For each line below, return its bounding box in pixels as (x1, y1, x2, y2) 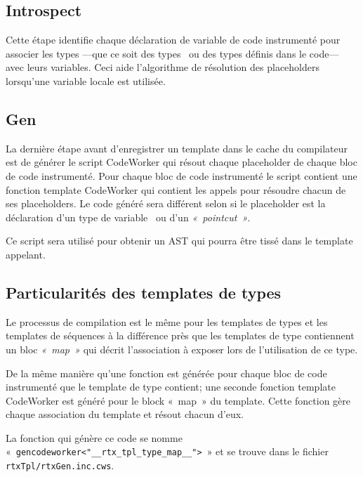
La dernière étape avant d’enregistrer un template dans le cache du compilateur (6, 141, 348, 155)
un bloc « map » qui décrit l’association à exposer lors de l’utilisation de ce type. (6, 341, 358, 356)
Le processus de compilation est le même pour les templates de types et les (6, 314, 328, 329)
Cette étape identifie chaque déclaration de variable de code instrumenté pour (6, 32, 341, 47)
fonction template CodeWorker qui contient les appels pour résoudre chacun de (6, 182, 346, 197)
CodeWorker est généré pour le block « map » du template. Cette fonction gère (6, 393, 351, 407)
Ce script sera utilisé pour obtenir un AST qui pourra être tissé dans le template (6, 233, 353, 248)
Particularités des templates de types (6, 281, 282, 303)
